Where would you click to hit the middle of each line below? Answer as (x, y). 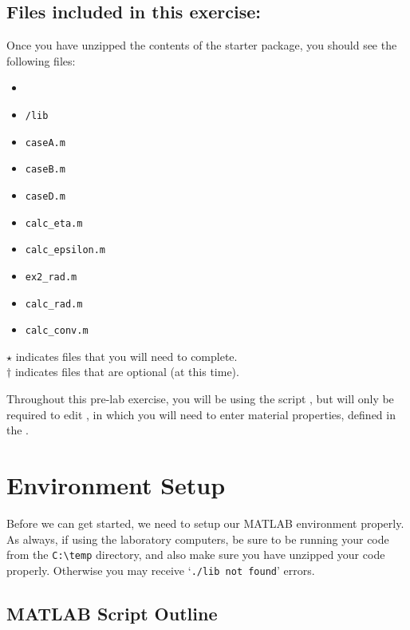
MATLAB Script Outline (112, 613)
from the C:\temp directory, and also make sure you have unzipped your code (196, 555)
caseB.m (45, 170)
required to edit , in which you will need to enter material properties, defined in (201, 414)
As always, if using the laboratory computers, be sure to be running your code (198, 539)
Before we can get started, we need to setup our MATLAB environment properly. (205, 523)
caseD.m (45, 196)
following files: (41, 60)
